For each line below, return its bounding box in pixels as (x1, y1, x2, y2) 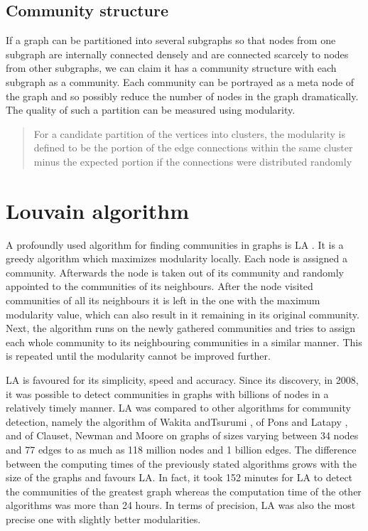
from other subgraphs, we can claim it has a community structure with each (6, 60, 337, 75)
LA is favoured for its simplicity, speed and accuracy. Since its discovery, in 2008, (6, 372, 359, 387)
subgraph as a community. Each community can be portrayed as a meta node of (6, 74, 355, 89)
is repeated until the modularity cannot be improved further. (6, 348, 271, 363)
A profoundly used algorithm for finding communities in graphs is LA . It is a (6, 237, 344, 252)
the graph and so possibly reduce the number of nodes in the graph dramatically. (6, 88, 359, 103)
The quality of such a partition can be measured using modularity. (6, 102, 296, 117)
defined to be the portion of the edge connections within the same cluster (33, 140, 353, 155)
